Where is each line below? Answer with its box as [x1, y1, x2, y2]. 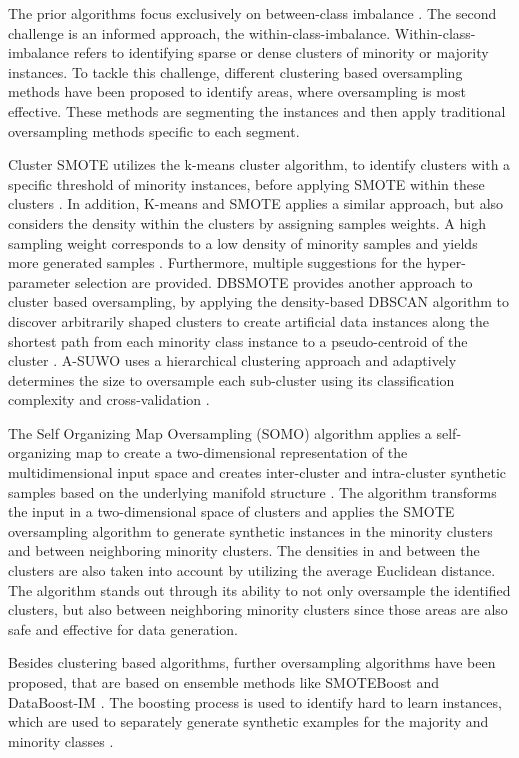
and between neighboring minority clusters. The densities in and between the [8, 540, 480, 561]
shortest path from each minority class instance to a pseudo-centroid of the [8, 330, 468, 351]
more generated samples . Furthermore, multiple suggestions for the [8, 252, 422, 273]
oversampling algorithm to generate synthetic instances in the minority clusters [8, 520, 493, 541]
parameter [8, 271, 71, 292]
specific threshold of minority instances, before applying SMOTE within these [8, 173, 485, 194]
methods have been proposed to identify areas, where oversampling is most [8, 81, 466, 102]
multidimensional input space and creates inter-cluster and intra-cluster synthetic [8, 462, 507, 483]
